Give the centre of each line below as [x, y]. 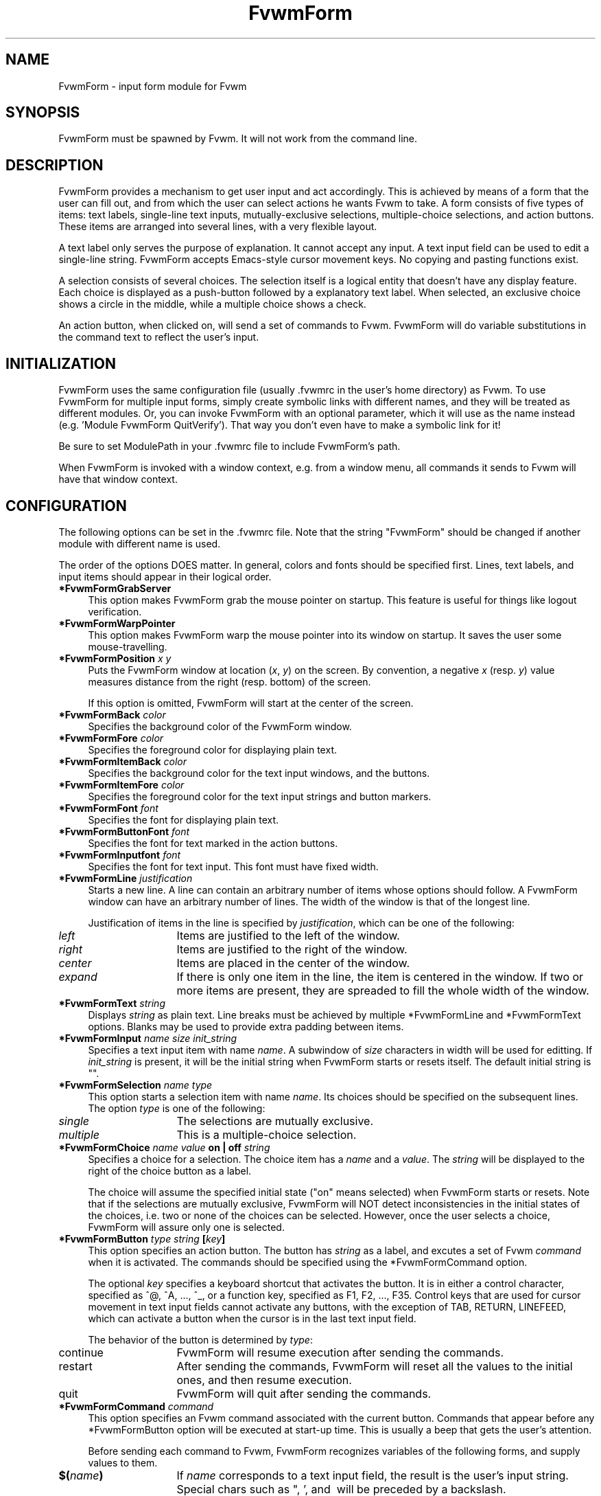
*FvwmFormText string [112, 1003]
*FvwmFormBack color [112, 714]
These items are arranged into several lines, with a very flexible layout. [218, 227]
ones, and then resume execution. [264, 1380]
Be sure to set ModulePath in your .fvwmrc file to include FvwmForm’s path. [229, 446]
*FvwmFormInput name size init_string [148, 1038]
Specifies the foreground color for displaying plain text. [212, 749]
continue [81, 1352]
